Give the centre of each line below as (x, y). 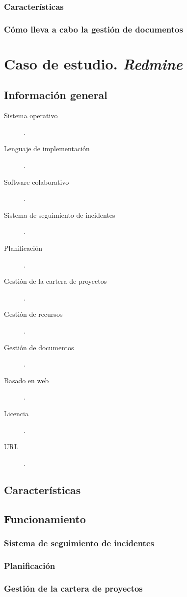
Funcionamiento (45, 518)
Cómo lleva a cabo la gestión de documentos (93, 29)
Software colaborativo (37, 182)
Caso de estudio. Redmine (93, 64)
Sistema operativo (31, 116)
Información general (56, 95)
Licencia (16, 413)
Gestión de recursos (33, 314)
